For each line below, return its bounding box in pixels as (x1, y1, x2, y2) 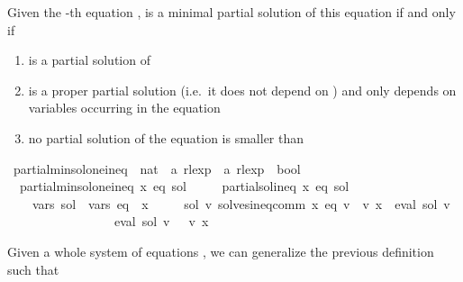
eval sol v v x (113, 212, 209, 231)
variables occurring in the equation (28, 98, 221, 117)
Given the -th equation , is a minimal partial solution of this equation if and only (7, 3, 456, 21)
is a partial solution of (28, 50, 150, 69)
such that (7, 259, 59, 278)
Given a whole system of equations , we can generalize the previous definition (7, 241, 434, 260)
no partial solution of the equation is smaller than (28, 128, 304, 147)
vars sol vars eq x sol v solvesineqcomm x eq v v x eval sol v (32, 194, 450, 213)
